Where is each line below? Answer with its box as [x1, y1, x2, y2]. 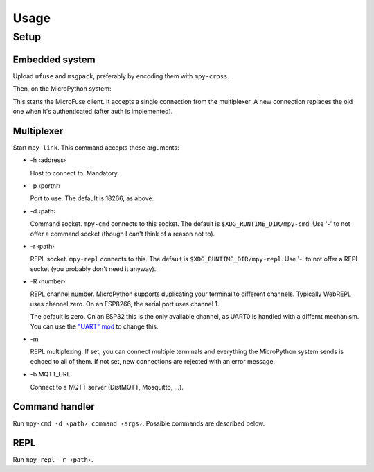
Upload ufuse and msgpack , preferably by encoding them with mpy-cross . [12, 71, 230, 80]
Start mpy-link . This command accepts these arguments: [12, 143, 179, 152]
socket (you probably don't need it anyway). [30, 264, 157, 273]
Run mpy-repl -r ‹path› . [12, 455, 93, 464]
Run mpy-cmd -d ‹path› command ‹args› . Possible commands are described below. [12, 419, 265, 428]
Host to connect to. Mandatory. [30, 168, 119, 177]
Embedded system [12, 53, 96, 65]
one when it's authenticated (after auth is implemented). [12, 107, 173, 115]
